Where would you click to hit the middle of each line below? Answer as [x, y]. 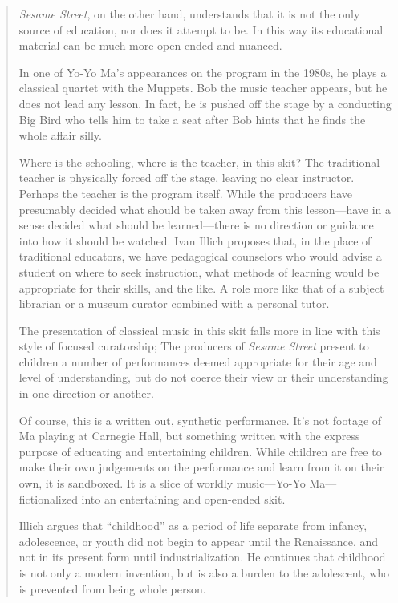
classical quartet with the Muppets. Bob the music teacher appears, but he [203, 88]
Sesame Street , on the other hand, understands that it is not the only [189, 14]
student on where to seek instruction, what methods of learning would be [199, 271]
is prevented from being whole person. [112, 588]
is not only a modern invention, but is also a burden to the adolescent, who [204, 573]
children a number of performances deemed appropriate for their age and [198, 361]
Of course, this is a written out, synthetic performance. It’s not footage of [200, 420]
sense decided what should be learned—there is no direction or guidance [196, 225]
